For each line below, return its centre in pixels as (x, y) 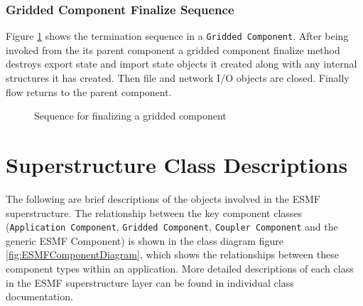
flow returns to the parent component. (89, 91)
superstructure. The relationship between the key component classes (154, 212)
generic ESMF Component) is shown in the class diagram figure (145, 240)
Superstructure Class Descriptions (177, 165)
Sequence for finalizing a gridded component (130, 116)
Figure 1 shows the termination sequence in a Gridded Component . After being (177, 36)
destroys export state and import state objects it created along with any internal (181, 64)
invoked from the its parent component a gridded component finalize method (173, 49)
